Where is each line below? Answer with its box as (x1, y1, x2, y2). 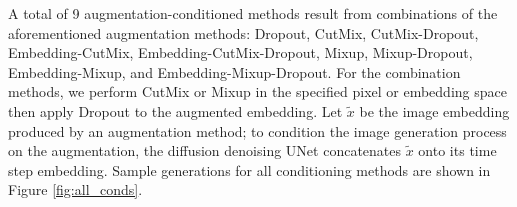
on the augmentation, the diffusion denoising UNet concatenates (8, 140, 402, 161)
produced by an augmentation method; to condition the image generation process (8, 120, 507, 141)
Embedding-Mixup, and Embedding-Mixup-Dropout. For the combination (8, 61, 461, 82)
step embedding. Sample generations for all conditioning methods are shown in (8, 159, 491, 180)
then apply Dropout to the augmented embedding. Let (8, 100, 343, 121)
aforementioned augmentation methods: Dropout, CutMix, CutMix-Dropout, (8, 22, 479, 43)
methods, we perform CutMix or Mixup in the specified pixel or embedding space (8, 81, 507, 102)
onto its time (418, 140, 497, 161)
